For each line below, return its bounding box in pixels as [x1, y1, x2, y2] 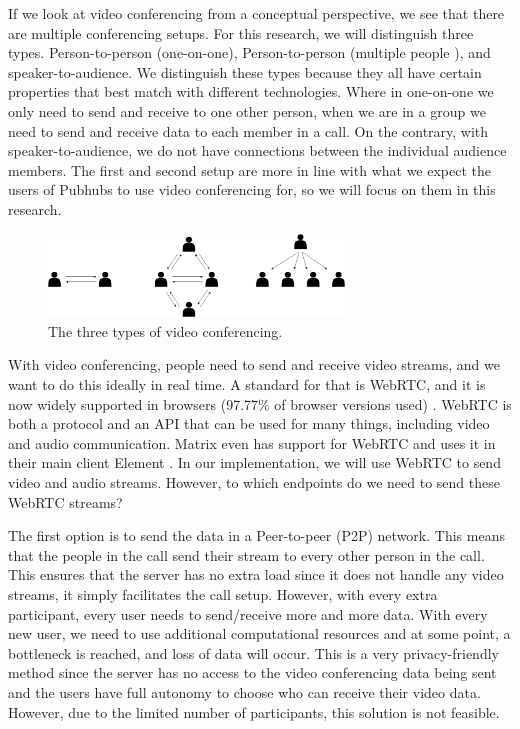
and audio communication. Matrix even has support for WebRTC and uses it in [8, 432, 496, 453]
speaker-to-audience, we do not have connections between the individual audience [8, 140, 507, 161]
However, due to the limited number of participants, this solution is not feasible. [8, 701, 500, 722]
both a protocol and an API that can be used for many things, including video [8, 413, 490, 434]
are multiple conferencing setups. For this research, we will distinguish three [8, 22, 474, 43]
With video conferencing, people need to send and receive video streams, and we [8, 354, 500, 375]
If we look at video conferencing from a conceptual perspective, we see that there [8, 3, 505, 23]
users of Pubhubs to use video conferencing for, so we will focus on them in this [8, 179, 496, 200]
